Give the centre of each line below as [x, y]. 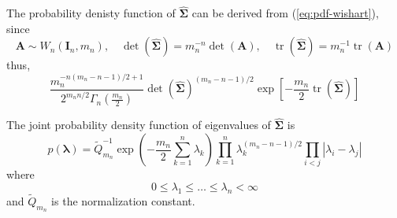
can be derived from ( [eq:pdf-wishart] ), [285, 13]
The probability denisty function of [91, 13]
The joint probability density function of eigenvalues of [139, 125]
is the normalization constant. [123, 201]
